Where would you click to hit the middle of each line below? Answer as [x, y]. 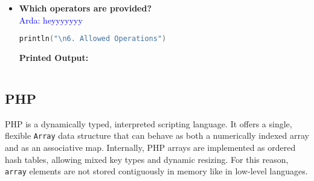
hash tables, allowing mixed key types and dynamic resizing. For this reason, [147, 159]
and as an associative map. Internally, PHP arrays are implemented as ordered [150, 148]
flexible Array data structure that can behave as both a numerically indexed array [157, 135]
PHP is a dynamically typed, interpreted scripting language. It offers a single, [149, 123]
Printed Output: [54, 58]
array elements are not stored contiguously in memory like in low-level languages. [156, 171]
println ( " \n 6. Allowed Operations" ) [93, 39]
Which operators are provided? [85, 8]
